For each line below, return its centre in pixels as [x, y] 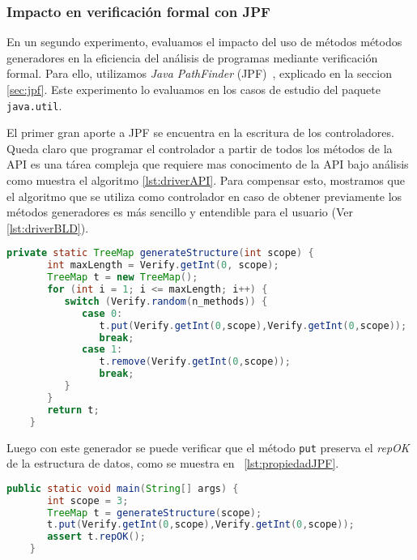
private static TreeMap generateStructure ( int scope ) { [160, 253]
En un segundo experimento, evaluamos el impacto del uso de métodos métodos [204, 42]
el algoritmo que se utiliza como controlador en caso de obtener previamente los [204, 196]
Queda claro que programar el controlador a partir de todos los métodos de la [200, 148]
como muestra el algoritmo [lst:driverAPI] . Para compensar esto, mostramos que [206, 180]
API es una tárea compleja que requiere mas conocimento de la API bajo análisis [208, 164]
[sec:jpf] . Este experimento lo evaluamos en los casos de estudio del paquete [194, 89]
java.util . [34, 105]
